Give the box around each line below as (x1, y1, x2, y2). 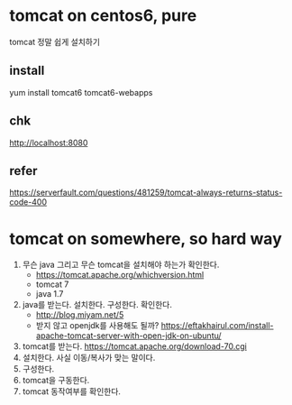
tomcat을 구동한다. (22, 375, 90, 386)
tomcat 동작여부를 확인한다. (22, 386, 122, 397)
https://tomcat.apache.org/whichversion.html (35, 270, 205, 281)
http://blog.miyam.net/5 (35, 309, 124, 320)
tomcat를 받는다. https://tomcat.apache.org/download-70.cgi (22, 341, 248, 352)
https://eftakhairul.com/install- (160, 320, 274, 331)
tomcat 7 (35, 279, 69, 290)
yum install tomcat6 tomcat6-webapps (9, 87, 153, 97)
